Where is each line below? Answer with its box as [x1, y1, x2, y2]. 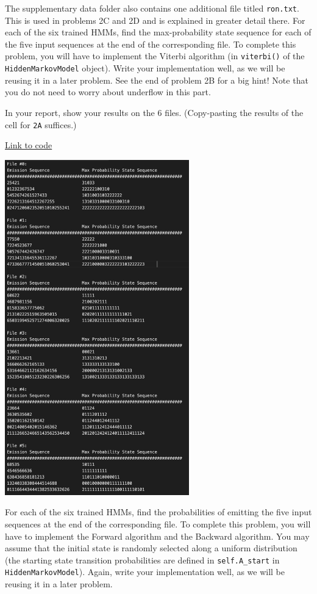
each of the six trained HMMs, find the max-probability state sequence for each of [5, 26, 312, 38]
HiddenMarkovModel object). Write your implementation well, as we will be [5, 62, 285, 74]
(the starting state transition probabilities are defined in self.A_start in [5, 553, 280, 566]
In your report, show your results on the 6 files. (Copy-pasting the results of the [5, 106, 304, 118]
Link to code [5, 139, 52, 151]
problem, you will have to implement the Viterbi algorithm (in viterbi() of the [5, 49, 305, 62]
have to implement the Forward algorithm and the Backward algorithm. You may [5, 529, 310, 542]
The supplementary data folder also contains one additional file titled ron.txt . [5, 2, 299, 14]
